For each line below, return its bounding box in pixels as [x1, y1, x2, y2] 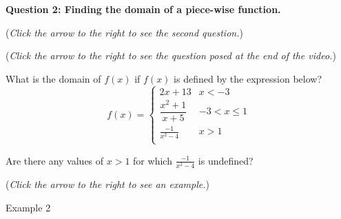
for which [133, 153, 172, 167]
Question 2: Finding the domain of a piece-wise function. [6, 2, 281, 16]
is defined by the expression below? [174, 71, 322, 85]
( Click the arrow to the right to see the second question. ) [6, 25, 243, 39]
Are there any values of [6, 153, 104, 167]
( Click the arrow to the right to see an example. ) [6, 176, 209, 191]
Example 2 [6, 200, 51, 214]
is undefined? [198, 153, 254, 167]
